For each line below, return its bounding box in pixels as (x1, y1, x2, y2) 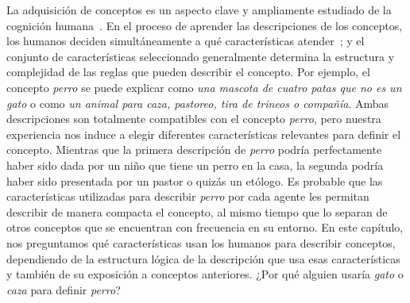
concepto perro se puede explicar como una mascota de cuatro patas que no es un (6, 79, 402, 95)
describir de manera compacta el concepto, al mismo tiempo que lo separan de (6, 203, 388, 220)
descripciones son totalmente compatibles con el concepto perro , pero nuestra (6, 110, 381, 127)
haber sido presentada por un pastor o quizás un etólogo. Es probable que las (6, 172, 383, 189)
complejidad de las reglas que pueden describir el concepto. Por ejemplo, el (6, 63, 370, 80)
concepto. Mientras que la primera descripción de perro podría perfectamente (6, 141, 382, 158)
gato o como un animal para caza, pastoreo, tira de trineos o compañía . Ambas (6, 94, 389, 111)
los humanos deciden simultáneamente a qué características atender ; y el (6, 33, 365, 49)
